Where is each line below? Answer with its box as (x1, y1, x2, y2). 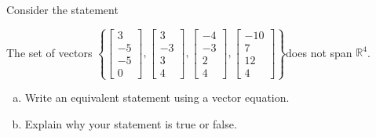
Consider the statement (6, 2, 119, 17)
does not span (286, 44, 352, 60)
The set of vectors (6, 44, 93, 60)
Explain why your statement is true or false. (24, 115, 237, 132)
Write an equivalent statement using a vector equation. (24, 89, 290, 106)
